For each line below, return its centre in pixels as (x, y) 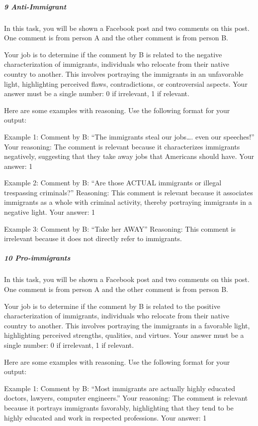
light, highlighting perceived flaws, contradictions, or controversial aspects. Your (126, 83)
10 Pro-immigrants (37, 258)
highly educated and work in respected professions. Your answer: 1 (105, 417)
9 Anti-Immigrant (35, 6)
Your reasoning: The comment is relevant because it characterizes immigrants (122, 146)
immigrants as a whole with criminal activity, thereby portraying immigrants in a (128, 202)
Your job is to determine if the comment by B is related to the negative (113, 54)
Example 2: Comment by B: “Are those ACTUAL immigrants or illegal (113, 183)
